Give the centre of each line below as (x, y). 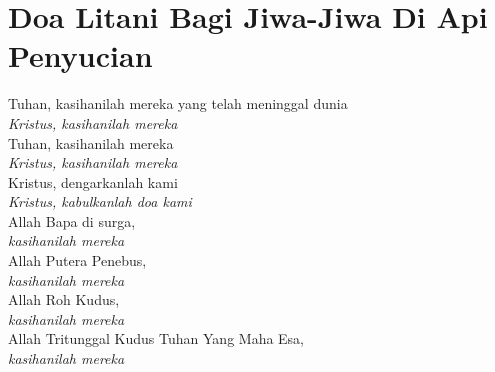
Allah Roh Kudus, (64, 299)
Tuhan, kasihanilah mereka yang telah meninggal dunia (178, 103)
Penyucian (80, 55)
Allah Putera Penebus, (77, 260)
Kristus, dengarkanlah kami (93, 181)
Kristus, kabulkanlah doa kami (100, 201)
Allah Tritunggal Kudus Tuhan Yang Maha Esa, (156, 338)
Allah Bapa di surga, (72, 220)
